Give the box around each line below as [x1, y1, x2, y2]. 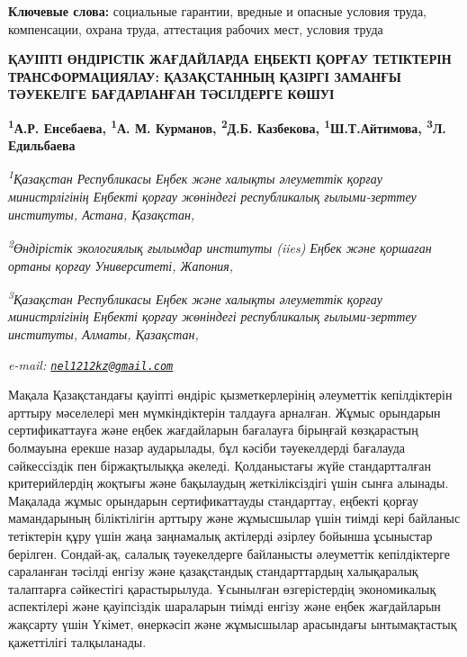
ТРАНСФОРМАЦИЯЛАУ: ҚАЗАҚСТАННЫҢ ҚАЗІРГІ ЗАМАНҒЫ [8, 67, 401, 85]
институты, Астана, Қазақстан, [8, 204, 195, 223]
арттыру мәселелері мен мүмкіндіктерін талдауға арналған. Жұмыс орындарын [8, 402, 441, 421]
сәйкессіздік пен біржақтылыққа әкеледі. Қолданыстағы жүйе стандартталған [8, 455, 431, 474]
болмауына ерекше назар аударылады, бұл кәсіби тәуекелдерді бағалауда [8, 437, 405, 456]
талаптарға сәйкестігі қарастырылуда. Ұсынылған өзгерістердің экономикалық [8, 579, 436, 598]
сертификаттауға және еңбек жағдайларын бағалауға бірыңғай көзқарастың [8, 420, 418, 439]
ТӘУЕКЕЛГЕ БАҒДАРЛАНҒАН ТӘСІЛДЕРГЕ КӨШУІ [8, 85, 335, 103]
